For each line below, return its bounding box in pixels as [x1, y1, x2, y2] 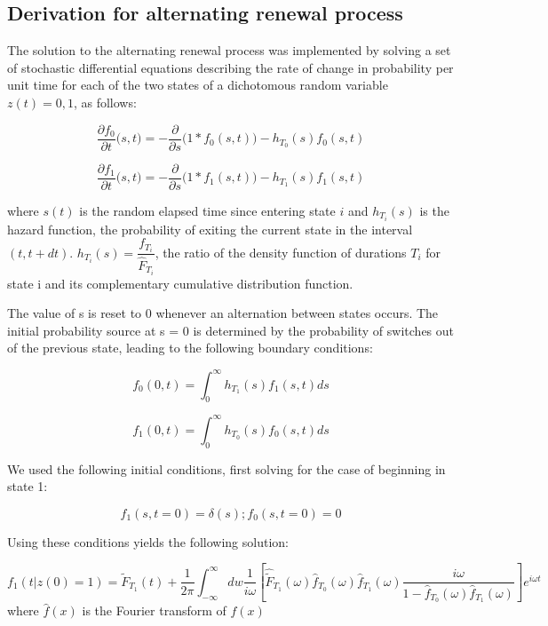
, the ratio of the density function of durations [155, 242, 407, 261]
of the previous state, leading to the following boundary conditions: [7, 338, 373, 357]
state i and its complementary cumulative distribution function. [7, 273, 353, 292]
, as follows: [73, 92, 137, 111]
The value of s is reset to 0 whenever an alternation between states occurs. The [7, 304, 439, 322]
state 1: [7, 477, 48, 495]
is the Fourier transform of [82, 601, 226, 620]
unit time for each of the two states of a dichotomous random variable [7, 75, 388, 94]
